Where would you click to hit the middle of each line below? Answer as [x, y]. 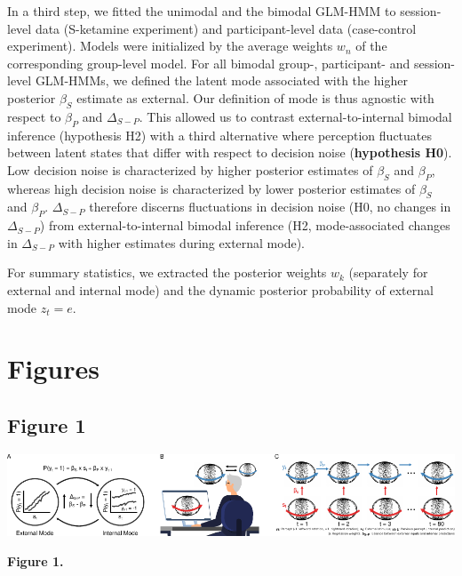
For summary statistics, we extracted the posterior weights [167, 272]
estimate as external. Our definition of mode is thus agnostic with [255, 97]
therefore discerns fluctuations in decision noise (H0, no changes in [270, 207]
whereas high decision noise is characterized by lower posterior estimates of [211, 188]
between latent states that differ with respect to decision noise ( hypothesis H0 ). [230, 152]
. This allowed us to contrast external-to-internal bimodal [295, 116]
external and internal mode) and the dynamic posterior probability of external [220, 289]
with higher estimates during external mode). [182, 242]
